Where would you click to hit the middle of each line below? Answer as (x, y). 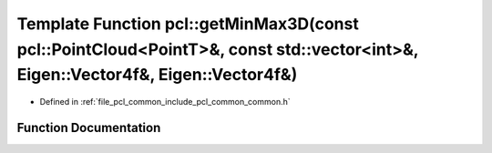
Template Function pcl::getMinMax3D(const (188, 24)
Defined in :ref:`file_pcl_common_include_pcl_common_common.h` (165, 102)
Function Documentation (89, 127)
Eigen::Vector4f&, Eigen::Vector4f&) (157, 75)
